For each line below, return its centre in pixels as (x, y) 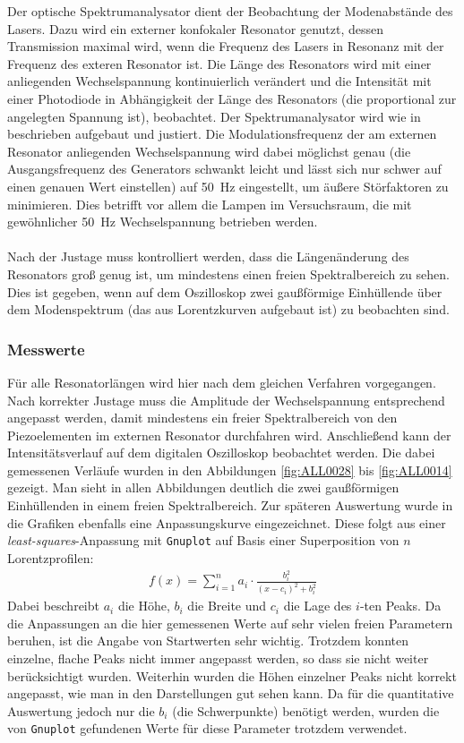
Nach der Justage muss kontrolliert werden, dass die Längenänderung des (208, 256)
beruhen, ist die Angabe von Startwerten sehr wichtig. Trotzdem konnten (208, 641)
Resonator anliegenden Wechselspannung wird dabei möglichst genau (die (209, 151)
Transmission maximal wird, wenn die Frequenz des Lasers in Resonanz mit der (226, 46)
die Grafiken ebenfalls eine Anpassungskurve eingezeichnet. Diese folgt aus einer (227, 522)
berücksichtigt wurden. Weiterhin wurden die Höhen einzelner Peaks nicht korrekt (232, 675)
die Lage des (318, 606)
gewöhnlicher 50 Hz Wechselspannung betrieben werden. (163, 222)
